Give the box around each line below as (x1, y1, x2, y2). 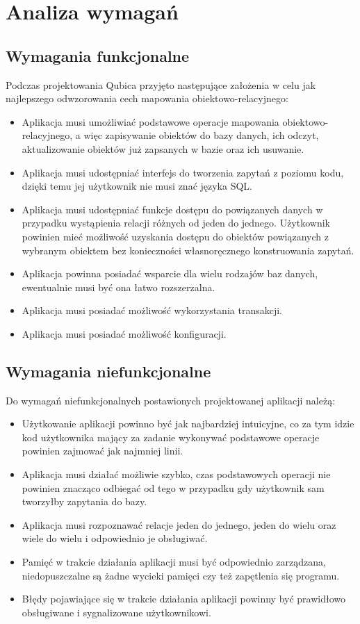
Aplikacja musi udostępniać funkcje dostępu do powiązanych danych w (22, 202, 323, 216)
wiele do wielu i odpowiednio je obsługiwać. (22, 531, 208, 545)
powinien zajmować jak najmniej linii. (22, 443, 183, 458)
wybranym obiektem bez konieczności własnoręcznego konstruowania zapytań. (22, 243, 354, 257)
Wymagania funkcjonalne (6, 44, 190, 66)
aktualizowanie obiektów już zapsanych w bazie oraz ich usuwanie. (22, 141, 304, 156)
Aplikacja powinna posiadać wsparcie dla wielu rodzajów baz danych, (22, 266, 318, 281)
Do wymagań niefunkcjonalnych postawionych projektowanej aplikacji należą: (6, 393, 336, 407)
